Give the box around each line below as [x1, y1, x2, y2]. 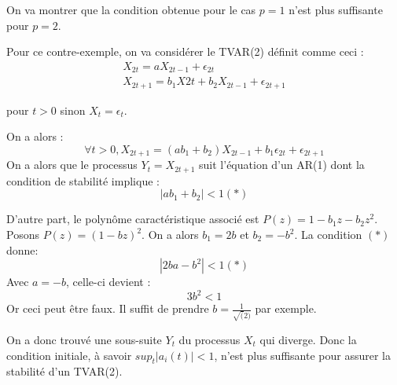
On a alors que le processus [6, 156, 138, 173]
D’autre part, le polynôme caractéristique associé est [6, 211, 259, 227]
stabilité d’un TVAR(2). [6, 363, 123, 379]
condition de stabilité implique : [6, 172, 160, 189]
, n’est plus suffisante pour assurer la [214, 346, 391, 363]
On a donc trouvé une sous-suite [6, 332, 162, 348]
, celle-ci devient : [66, 273, 151, 290]
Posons [6, 226, 39, 243]
